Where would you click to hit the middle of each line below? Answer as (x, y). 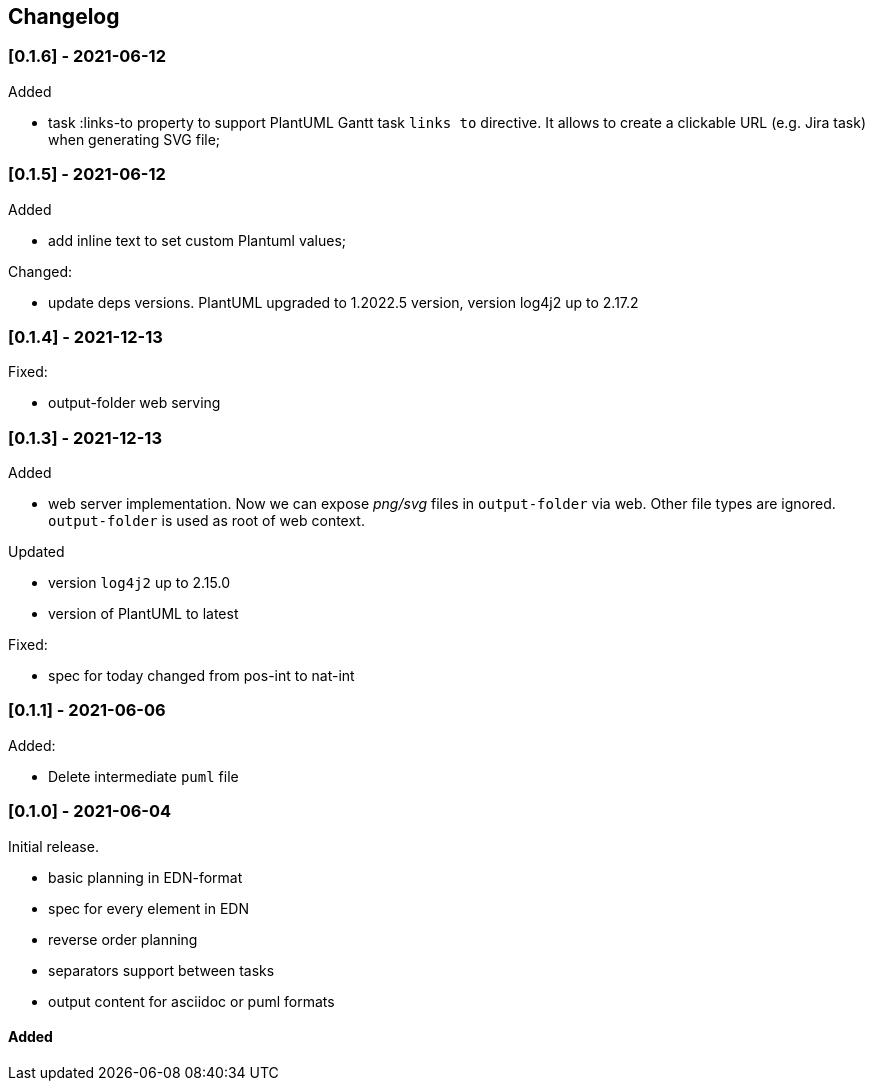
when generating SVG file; (134, 139)
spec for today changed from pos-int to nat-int (201, 676)
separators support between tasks (161, 970)
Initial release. (53, 846)
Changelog (64, 16)
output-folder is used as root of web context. (206, 521)
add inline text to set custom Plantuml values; (197, 240)
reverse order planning (123, 939)
